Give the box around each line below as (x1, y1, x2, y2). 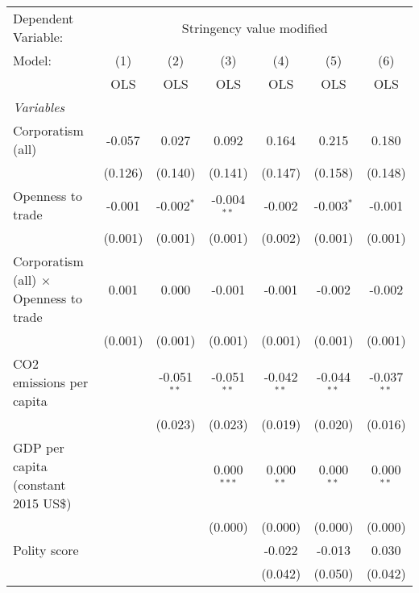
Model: (13, 51, 52, 69)
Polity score (13, 541, 79, 559)
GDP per (13, 438, 64, 457)
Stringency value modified (181, 18, 328, 37)
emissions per (13, 373, 89, 391)
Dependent (13, 9, 74, 27)
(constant (13, 475, 66, 494)
